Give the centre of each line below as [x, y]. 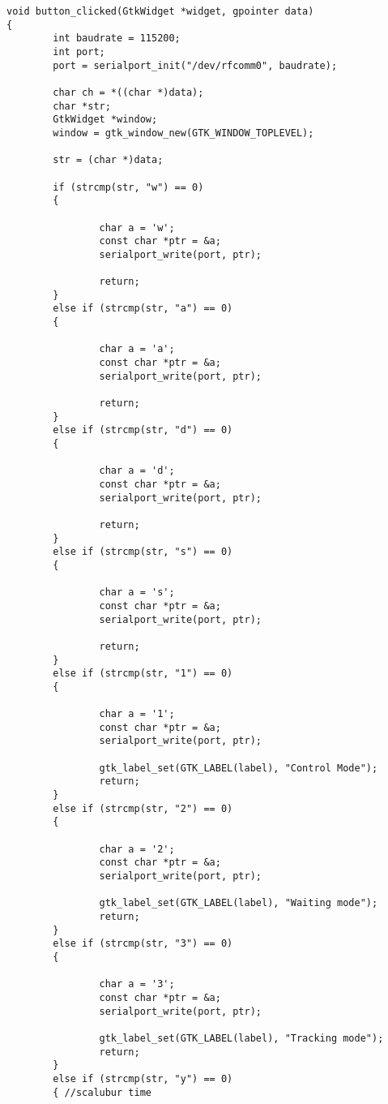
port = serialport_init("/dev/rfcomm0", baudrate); [195, 65]
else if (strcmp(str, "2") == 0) [143, 808]
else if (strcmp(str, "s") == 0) [143, 552]
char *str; [82, 106]
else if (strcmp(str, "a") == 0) [143, 309]
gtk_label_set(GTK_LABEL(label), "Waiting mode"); [239, 903]
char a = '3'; [137, 984]
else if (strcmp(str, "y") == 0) [143, 1078]
